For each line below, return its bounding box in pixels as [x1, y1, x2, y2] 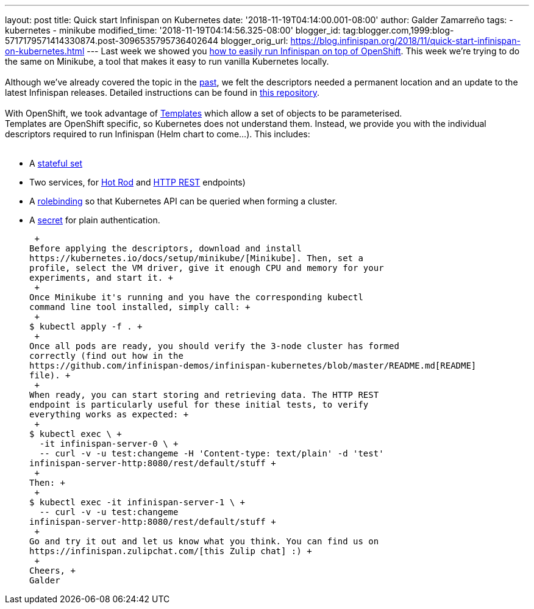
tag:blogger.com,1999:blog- [343, 25, 454, 35]
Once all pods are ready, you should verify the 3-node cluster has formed [29, 341, 399, 351]
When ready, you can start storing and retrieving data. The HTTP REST [29, 390, 379, 400]
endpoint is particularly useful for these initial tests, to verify [29, 400, 369, 409]
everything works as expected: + [29, 409, 189, 419]
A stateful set [29, 158, 83, 168]
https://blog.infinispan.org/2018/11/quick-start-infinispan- [290, 35, 521, 46]
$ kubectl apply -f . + [29, 322, 143, 331]
